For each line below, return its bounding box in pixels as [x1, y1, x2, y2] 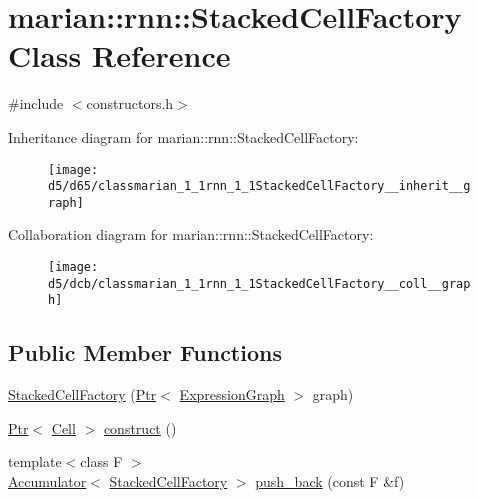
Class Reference [8, 35, 231, 76]
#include [8, 93, 64, 114]
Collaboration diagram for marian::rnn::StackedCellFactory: [8, 224, 374, 245]
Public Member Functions [8, 337, 282, 368]
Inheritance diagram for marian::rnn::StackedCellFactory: [8, 126, 359, 147]
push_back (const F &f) [255, 471, 405, 492]
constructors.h [86, 93, 174, 114]
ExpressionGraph [179, 384, 285, 405]
